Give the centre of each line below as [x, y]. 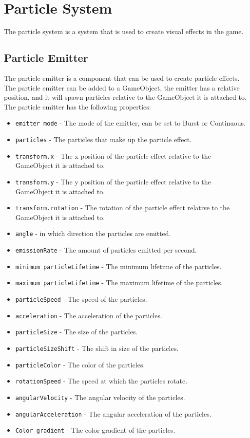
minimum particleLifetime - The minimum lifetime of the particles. [118, 266]
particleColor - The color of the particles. [80, 364]
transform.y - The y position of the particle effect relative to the [113, 181]
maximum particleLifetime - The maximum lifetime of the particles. [119, 283]
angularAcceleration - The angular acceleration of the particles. [113, 413]
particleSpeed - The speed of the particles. [81, 299]
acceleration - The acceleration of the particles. [89, 315]
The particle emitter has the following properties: [77, 106]
